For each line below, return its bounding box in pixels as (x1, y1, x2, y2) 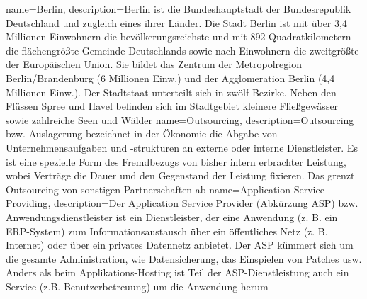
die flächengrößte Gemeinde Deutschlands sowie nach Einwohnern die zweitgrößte (6, 43, 359, 57)
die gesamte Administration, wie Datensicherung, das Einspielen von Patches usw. (6, 251, 362, 266)
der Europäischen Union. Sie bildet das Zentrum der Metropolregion (6, 57, 302, 72)
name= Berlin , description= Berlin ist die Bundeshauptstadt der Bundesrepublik (6, 1, 351, 16)
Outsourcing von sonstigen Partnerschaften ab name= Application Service (6, 181, 324, 196)
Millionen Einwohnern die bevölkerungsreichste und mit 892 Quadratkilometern (6, 29, 351, 44)
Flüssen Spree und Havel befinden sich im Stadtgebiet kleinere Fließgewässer (6, 98, 339, 113)
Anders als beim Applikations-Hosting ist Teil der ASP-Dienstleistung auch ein (6, 265, 349, 280)
